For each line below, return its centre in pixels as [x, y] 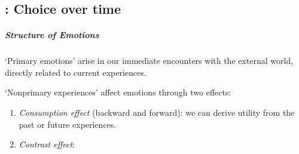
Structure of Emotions [52, 35]
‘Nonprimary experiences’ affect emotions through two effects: [118, 92]
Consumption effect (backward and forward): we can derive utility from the [157, 112]
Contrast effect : [47, 144]
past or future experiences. [68, 124]
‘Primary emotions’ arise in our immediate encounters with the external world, [149, 61]
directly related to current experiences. [76, 72]
